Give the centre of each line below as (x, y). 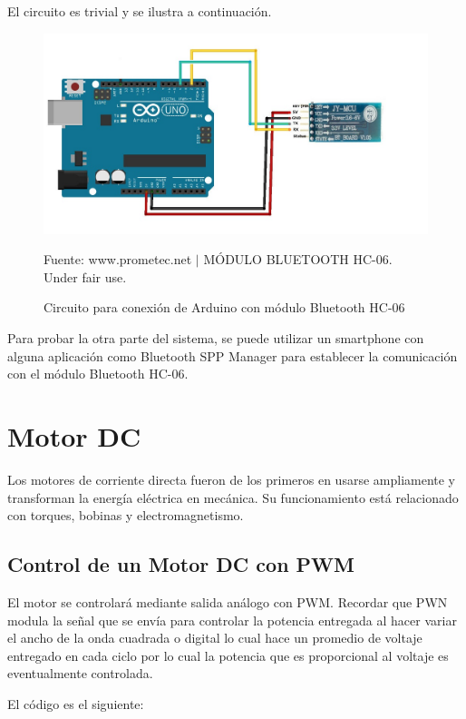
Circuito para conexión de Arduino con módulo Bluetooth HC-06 (224, 307)
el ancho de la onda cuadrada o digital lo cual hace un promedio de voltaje (215, 638)
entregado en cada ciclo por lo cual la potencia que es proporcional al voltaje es (228, 655)
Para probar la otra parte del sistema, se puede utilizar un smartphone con (216, 338)
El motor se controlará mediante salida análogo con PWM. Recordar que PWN (228, 601)
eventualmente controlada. (80, 673)
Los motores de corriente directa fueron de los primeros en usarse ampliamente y (232, 479)
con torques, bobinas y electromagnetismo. (126, 515)
